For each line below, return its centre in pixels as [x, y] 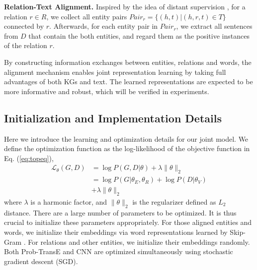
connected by [24, 26]
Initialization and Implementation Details [113, 118]
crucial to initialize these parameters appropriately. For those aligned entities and [128, 222]
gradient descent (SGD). [41, 261]
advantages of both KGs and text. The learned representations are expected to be [128, 81]
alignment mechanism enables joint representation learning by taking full [115, 72]
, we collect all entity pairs [87, 16]
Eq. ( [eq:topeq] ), [29, 158]
